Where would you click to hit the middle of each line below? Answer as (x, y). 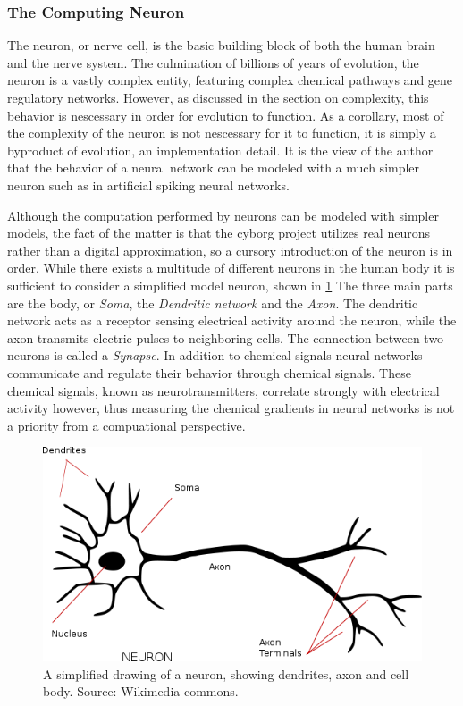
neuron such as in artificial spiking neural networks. (148, 185)
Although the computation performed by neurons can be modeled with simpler (223, 215)
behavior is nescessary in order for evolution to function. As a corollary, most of (226, 115)
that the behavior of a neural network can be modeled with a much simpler (214, 168)
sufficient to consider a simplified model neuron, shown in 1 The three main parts (230, 285)
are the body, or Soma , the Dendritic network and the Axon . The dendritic (213, 303)
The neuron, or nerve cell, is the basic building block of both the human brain (221, 45)
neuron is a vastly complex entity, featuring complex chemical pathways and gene (230, 80)
